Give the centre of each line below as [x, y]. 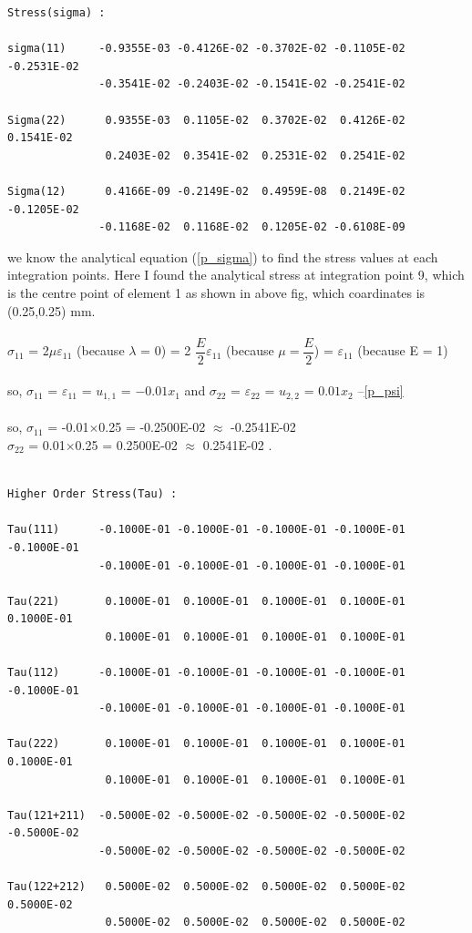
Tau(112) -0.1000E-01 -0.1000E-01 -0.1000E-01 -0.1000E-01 [206, 673]
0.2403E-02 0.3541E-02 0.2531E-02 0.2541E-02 [255, 155]
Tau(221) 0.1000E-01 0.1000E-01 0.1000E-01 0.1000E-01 [206, 601]
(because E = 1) [403, 350]
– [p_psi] [380, 390]
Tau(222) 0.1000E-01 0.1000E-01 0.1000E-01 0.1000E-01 [206, 744]
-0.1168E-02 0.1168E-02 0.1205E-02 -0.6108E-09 [252, 227]
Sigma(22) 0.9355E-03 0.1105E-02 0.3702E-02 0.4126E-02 [206, 120]
